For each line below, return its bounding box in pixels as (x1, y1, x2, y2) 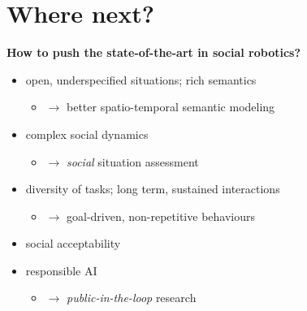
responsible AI (25, 261, 97, 279)
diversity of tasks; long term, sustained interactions (25, 180, 280, 197)
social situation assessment (67, 153, 199, 170)
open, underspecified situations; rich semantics (25, 71, 257, 88)
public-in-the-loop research (67, 289, 197, 306)
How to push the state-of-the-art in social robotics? (6, 44, 301, 61)
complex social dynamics (25, 125, 149, 142)
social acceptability (25, 235, 121, 252)
